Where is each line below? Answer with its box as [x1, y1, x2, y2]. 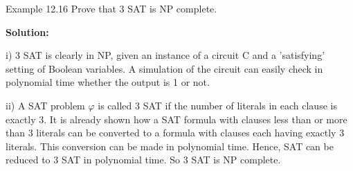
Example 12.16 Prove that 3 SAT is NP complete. [6, 1, 217, 15]
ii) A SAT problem [6, 98, 85, 112]
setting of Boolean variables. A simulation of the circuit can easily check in [6, 61, 323, 75]
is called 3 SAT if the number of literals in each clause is [98, 98, 337, 112]
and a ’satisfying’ [252, 48, 325, 62]
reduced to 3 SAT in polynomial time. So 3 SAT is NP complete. [6, 152, 281, 167]
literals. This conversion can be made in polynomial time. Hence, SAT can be [6, 138, 334, 153]
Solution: [6, 24, 49, 39]
